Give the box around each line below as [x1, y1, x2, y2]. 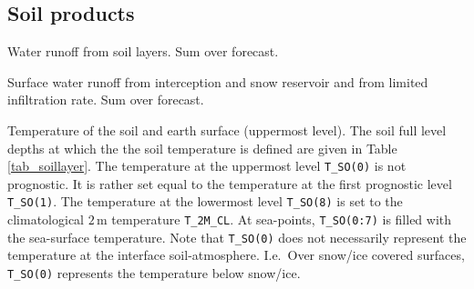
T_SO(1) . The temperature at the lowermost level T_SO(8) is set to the [7, 192, 403, 211]
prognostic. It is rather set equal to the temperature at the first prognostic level [7, 174, 452, 193]
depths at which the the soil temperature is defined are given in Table [7, 138, 397, 157]
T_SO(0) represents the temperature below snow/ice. [7, 263, 301, 282]
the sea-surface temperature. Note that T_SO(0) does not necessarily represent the [7, 227, 467, 246]
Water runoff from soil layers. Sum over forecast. [7, 42, 279, 61]
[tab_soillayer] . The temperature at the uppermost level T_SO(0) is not [7, 156, 407, 175]
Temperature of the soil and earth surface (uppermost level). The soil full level [7, 120, 447, 139]
